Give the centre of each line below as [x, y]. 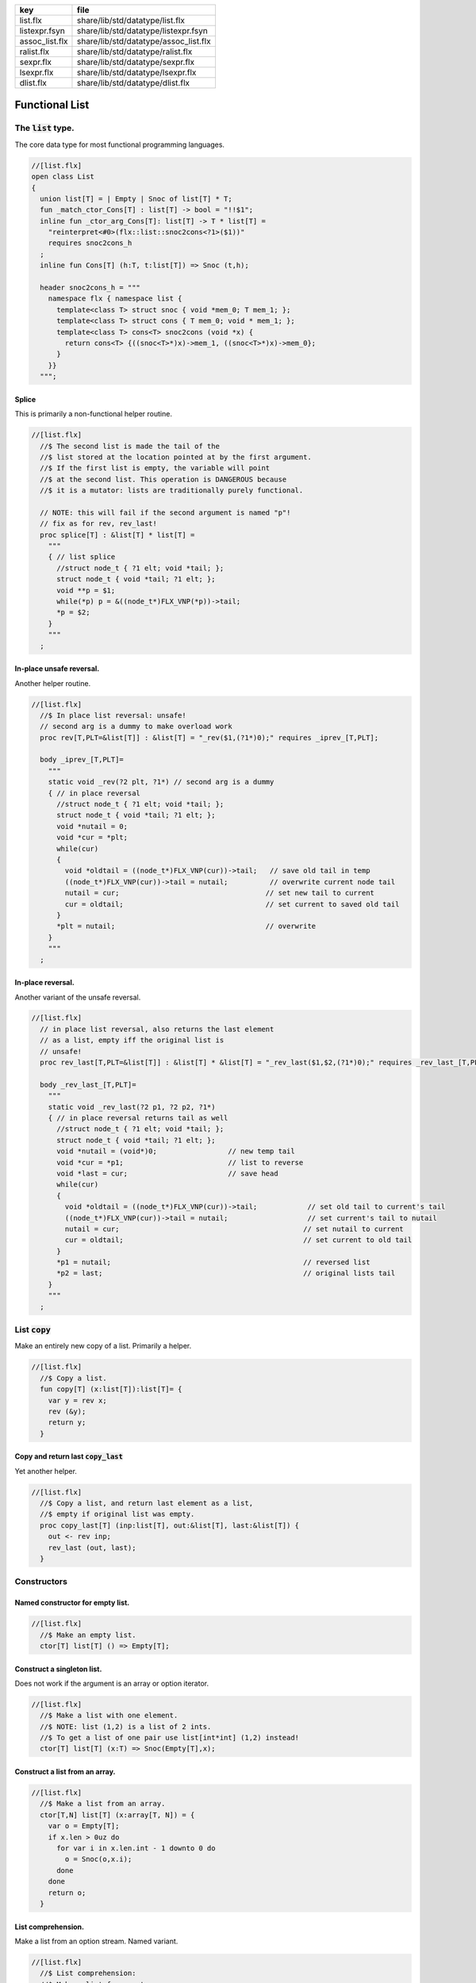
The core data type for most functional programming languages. [120, 144]
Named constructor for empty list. [72, 1603]
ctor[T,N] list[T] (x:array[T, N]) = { [117, 1815]
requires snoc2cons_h [90, 243]
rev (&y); [67, 1411]
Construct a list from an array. [65, 1772]
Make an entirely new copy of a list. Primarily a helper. [103, 1346]
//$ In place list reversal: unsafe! [113, 715]
